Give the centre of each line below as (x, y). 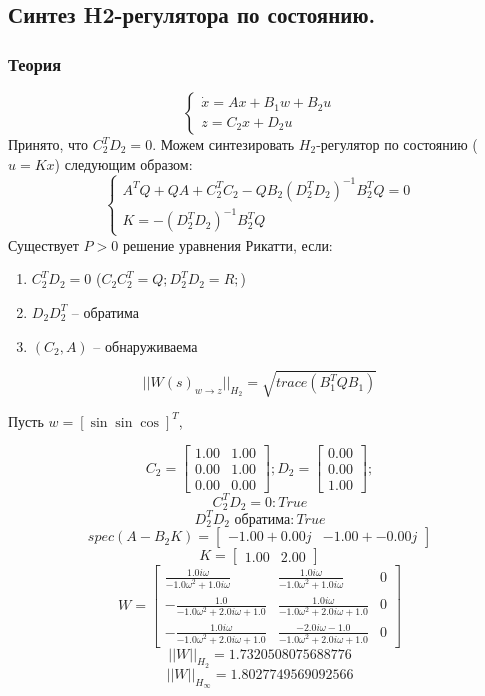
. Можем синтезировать (223, 144)
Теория (35, 63)
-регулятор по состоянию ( (397, 144)
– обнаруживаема (145, 345)
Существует (43, 244)
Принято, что (48, 144)
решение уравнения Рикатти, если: (227, 244)
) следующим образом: (123, 163)
